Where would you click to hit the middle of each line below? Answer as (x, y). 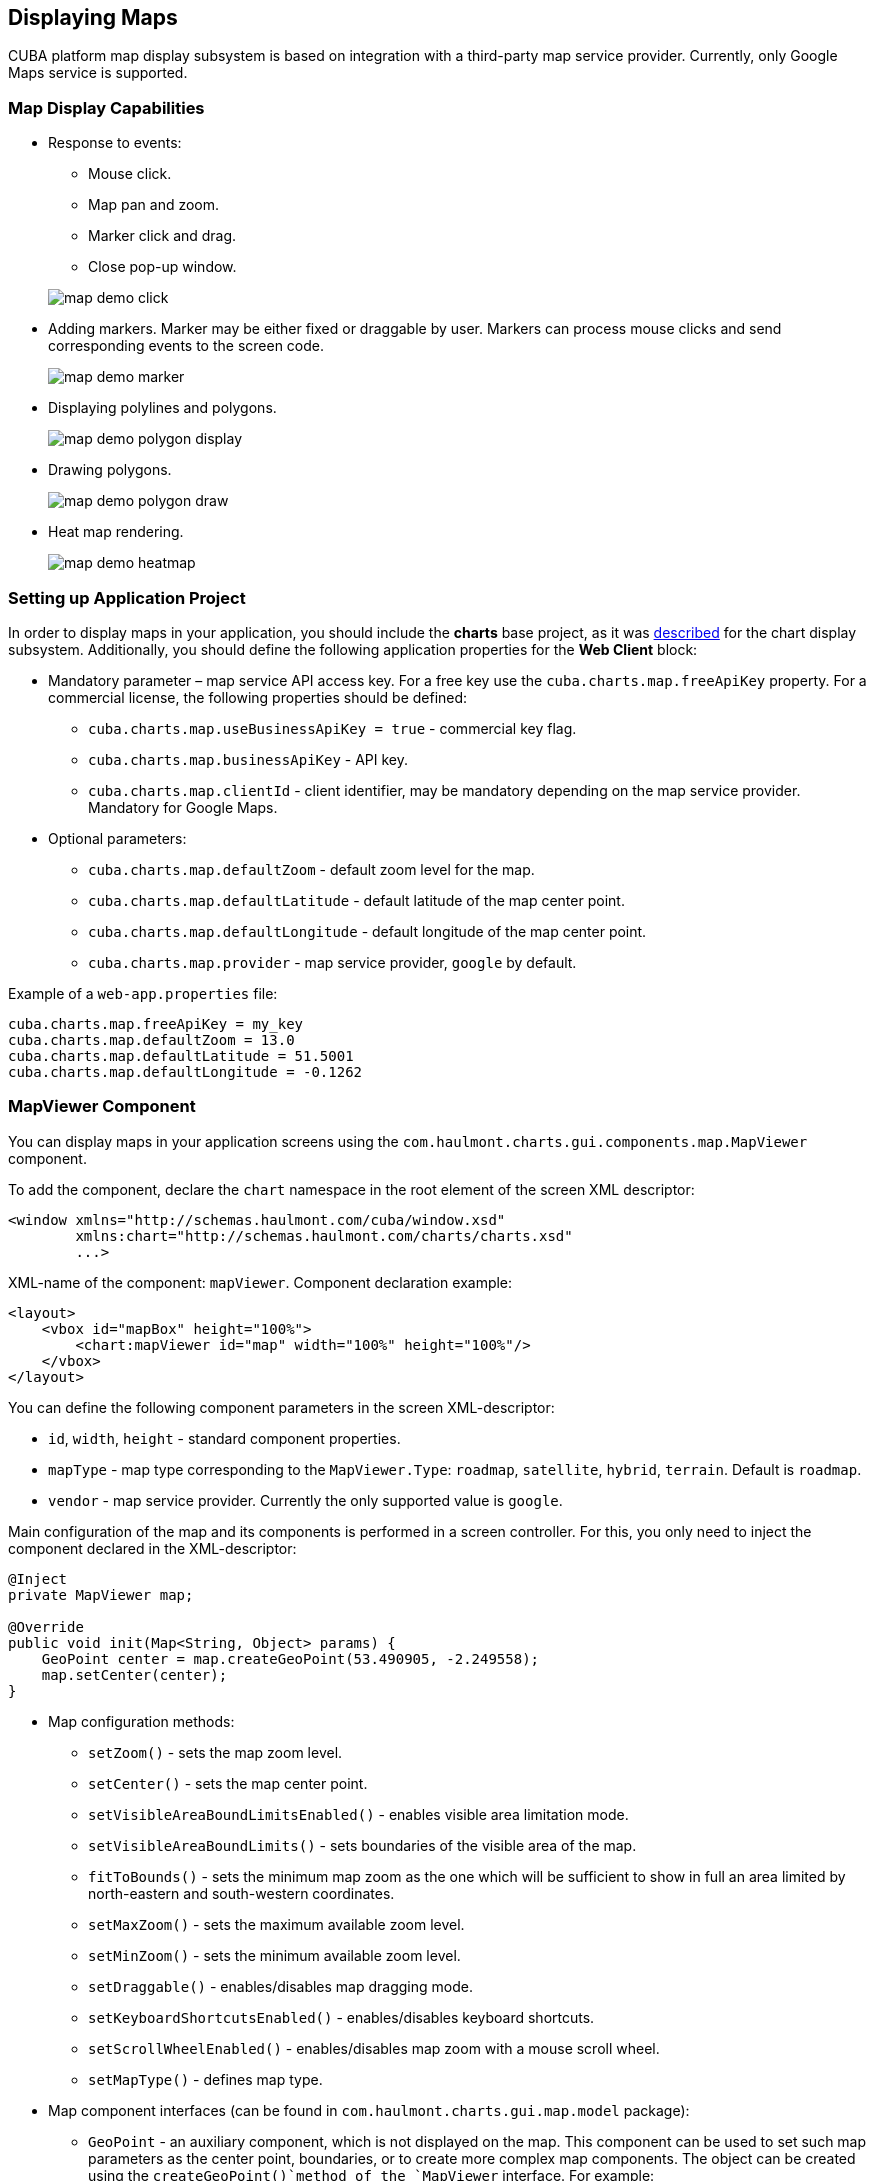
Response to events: (115, 143)
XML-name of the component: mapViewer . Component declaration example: (260, 1282)
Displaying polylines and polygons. (162, 408)
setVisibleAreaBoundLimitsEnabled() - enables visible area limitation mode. (358, 1814)
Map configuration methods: (141, 1721)
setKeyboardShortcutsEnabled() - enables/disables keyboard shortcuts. (341, 2017)
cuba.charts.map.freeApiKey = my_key (156, 1023)
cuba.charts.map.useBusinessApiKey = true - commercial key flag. (332, 728)
